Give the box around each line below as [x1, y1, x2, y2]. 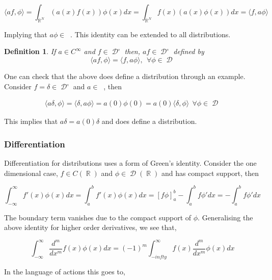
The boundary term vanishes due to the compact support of [4, 212, 192, 222]
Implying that [4, 29, 47, 39]
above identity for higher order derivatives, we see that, [4, 222, 177, 233]
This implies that [4, 116, 58, 126]
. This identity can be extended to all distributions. [70, 29, 231, 39]
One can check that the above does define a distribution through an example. [4, 70, 246, 81]
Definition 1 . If [4, 46, 56, 57]
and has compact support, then [161, 167, 259, 178]
